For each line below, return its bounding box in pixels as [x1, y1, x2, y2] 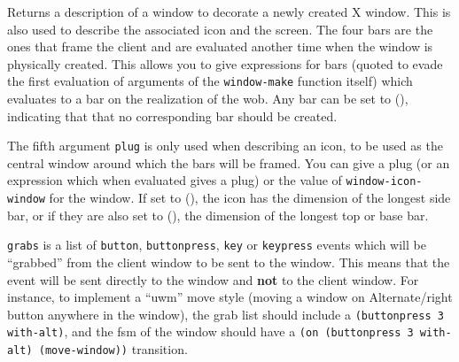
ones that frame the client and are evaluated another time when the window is [7, 37, 433, 56]
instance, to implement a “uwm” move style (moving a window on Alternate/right [7, 288, 453, 306]
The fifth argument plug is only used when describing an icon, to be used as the [7, 136, 443, 155]
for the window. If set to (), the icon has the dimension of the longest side [49, 189, 451, 207]
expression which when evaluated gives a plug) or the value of [7, 171, 342, 189]
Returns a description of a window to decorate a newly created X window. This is [7, 3, 451, 20]
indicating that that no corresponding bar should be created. [7, 106, 338, 125]
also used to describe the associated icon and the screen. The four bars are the [7, 19, 433, 38]
